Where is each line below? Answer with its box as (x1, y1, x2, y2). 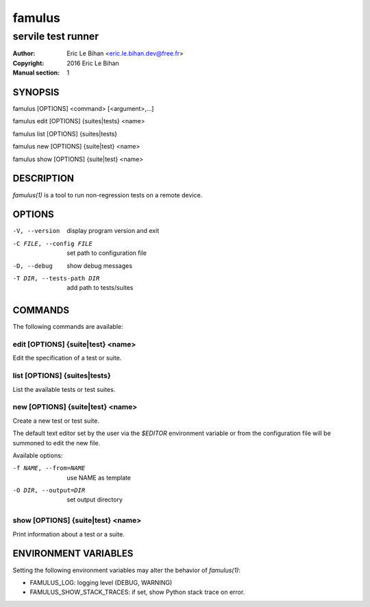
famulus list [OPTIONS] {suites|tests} (12, 129, 118, 138)
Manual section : (12, 69, 60, 77)
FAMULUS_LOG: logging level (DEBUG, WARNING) (29, 578, 173, 586)
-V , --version (12, 227, 60, 235)
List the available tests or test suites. (12, 385, 116, 393)
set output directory (66, 495, 123, 504)
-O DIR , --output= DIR (12, 486, 86, 495)
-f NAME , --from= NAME (12, 464, 86, 472)
